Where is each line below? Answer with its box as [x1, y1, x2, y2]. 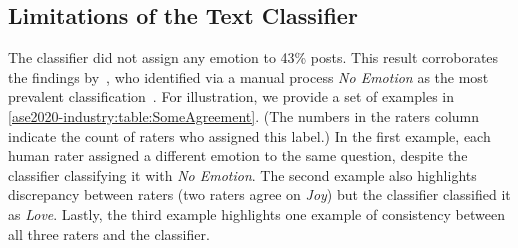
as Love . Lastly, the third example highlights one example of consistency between [8, 203, 505, 224]
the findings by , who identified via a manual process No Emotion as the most [8, 66, 489, 87]
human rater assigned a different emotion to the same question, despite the [8, 145, 468, 166]
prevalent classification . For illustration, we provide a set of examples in [8, 86, 455, 107]
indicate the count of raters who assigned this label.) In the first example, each [8, 125, 491, 146]
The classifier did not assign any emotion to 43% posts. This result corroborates [8, 47, 499, 68]
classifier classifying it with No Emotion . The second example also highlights [8, 164, 477, 185]
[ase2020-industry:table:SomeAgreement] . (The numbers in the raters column [8, 105, 480, 126]
